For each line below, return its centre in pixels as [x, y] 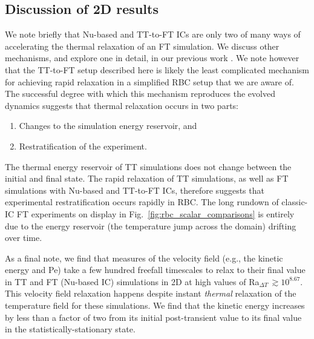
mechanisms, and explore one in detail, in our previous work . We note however [152, 58]
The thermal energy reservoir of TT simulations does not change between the [148, 166]
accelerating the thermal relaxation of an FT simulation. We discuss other [142, 46]
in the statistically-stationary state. [70, 329]
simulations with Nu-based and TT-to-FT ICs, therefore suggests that [135, 190]
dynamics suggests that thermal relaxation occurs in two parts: [122, 105]
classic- [295, 202]
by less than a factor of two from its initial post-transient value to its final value [153, 317]
